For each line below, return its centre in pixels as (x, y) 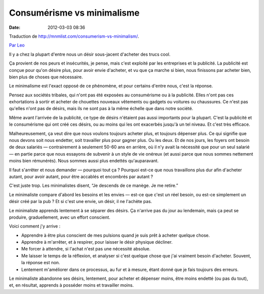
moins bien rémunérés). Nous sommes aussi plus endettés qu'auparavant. (84, 161)
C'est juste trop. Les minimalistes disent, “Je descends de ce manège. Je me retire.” (94, 185)
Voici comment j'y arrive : (35, 226)
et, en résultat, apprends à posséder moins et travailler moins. (71, 285)
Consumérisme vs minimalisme (74, 13)
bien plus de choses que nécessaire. (46, 77)
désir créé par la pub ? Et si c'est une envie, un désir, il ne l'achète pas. (81, 202)
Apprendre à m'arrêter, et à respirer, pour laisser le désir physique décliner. (97, 242)
